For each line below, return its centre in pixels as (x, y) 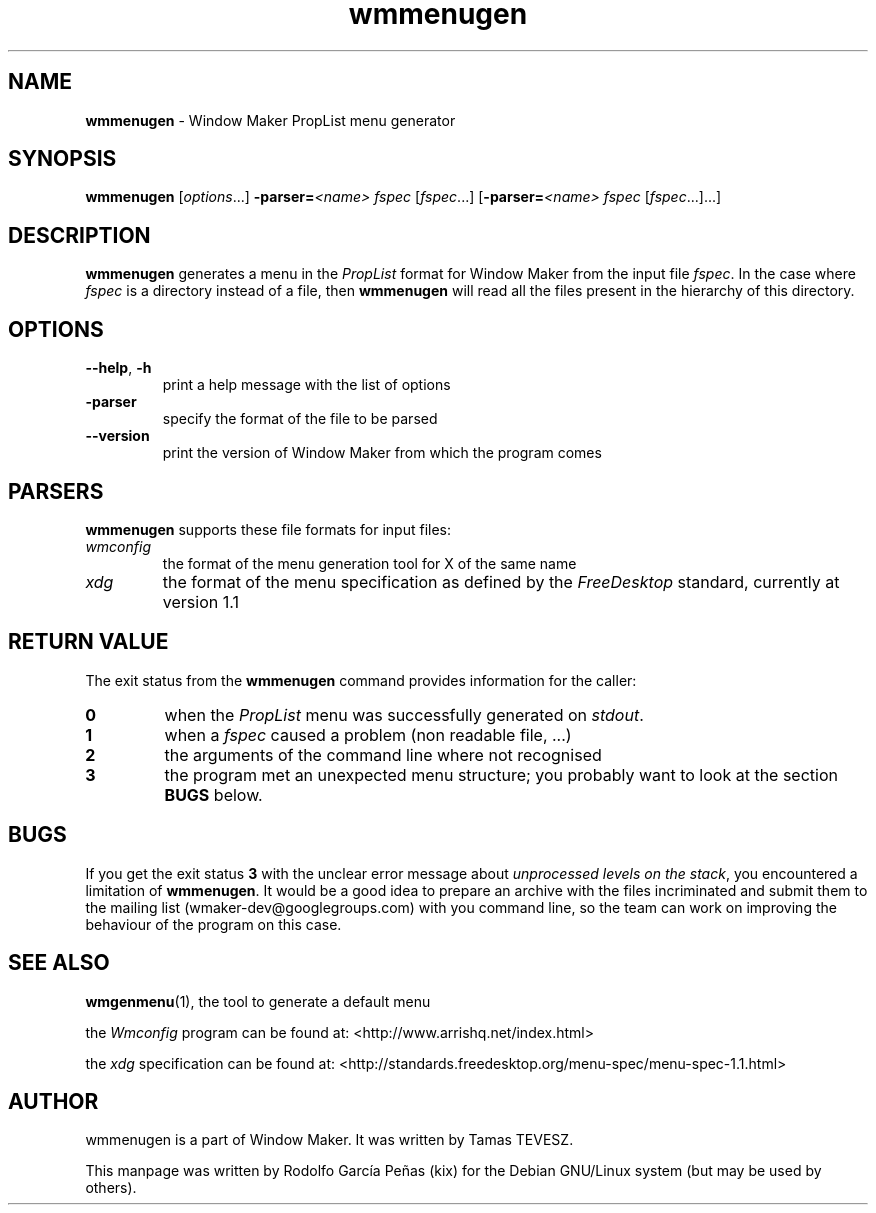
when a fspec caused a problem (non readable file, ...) (368, 734)
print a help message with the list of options (306, 385)
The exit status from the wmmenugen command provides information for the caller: (361, 680)
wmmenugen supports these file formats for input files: (268, 529)
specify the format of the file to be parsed (300, 419)
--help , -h (118, 368)
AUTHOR (53, 1101)
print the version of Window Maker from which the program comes (382, 453)
